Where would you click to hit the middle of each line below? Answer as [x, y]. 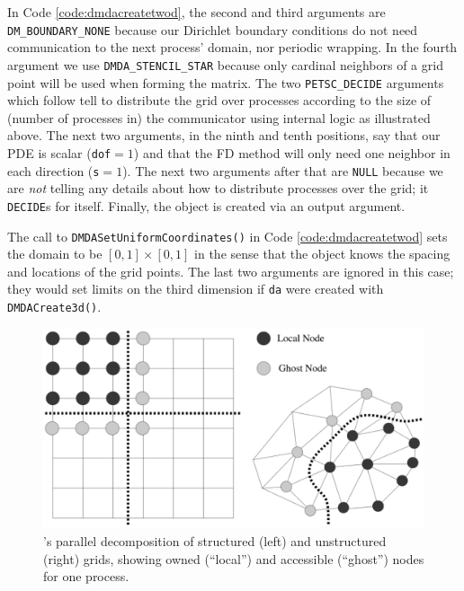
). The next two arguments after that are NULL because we [283, 170]
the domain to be [55, 254]
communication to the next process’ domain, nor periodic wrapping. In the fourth [232, 47]
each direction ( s [54, 170]
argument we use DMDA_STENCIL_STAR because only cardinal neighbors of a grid [225, 64]
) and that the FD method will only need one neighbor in [292, 152]
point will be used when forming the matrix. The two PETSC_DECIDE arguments [226, 82]
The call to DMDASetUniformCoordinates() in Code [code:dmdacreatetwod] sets [228, 236]
